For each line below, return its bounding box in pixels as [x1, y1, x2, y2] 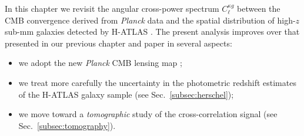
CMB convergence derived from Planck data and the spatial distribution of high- [5, 14, 296, 26]
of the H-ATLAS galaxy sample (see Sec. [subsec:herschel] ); [18, 88, 234, 100]
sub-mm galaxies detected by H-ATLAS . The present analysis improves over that [5, 25, 300, 38]
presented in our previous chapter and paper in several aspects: [5, 37, 232, 49]
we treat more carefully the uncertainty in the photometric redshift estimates [18, 76, 296, 88]
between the [237, 2, 280, 14]
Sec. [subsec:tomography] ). [18, 119, 116, 131]
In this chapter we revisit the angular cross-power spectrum [5, 2, 219, 14]
